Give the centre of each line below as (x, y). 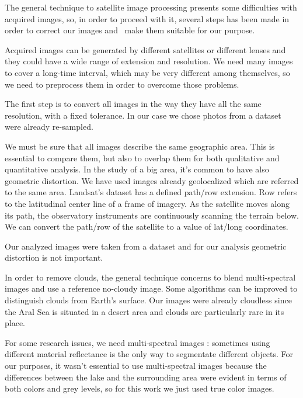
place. (15, 323)
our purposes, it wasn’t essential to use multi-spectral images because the (136, 366)
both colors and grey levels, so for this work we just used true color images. (140, 388)
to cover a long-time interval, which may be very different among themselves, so (147, 72)
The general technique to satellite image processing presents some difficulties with (151, 7)
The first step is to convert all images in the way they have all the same (133, 104)
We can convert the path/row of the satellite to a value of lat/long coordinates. (147, 226)
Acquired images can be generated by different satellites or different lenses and (145, 49)
